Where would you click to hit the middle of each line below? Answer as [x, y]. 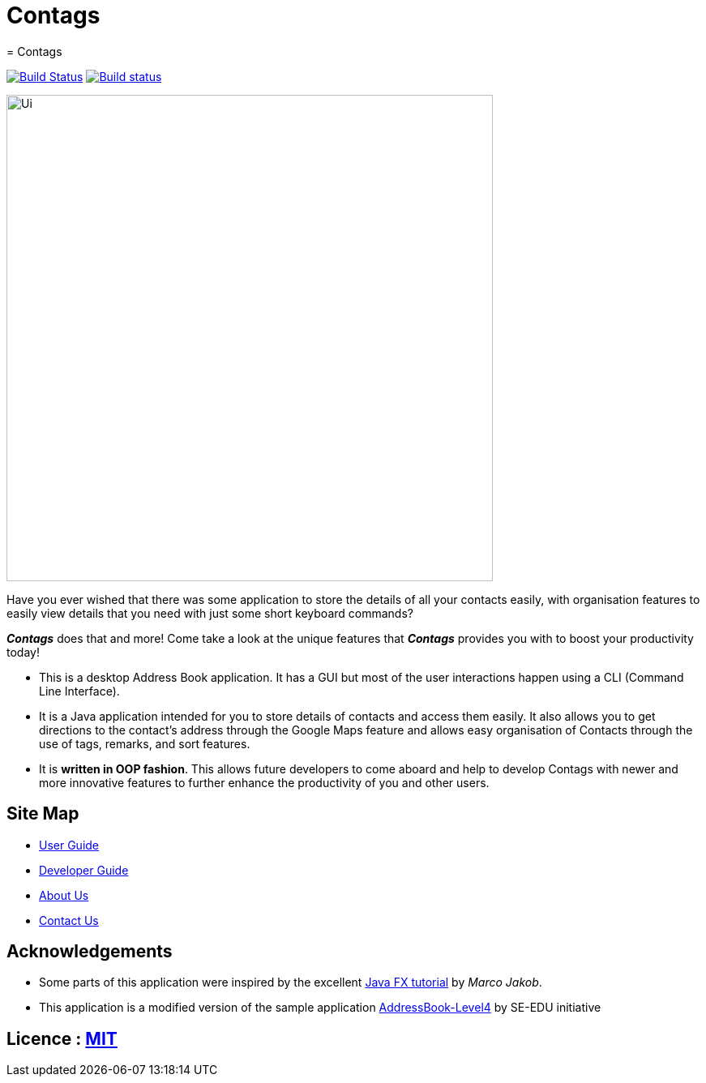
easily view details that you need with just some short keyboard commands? [210, 613]
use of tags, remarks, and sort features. [145, 743]
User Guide [69, 845]
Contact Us [69, 920]
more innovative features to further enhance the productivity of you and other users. [264, 782]
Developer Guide [84, 870]
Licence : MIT [62, 1038]
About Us [64, 895]
